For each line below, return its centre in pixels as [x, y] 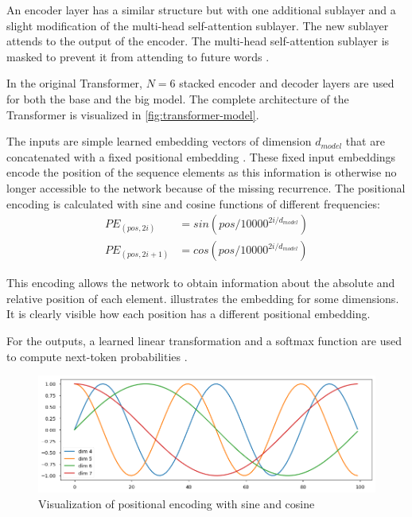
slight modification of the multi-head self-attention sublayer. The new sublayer [198, 25]
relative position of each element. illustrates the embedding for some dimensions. [203, 298]
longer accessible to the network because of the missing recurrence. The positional [206, 187]
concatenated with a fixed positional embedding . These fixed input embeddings [201, 156]
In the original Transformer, [74, 83]
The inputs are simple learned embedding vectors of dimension [159, 141]
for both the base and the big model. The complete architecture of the [178, 98]
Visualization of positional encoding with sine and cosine [177, 503]
